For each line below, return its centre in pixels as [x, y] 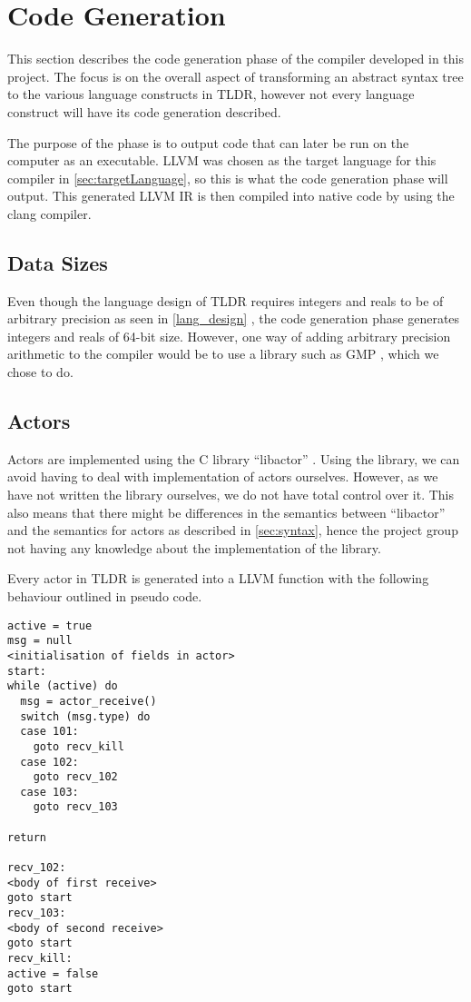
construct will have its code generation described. [144, 111]
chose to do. [40, 372]
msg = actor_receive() [88, 701]
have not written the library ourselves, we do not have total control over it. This [231, 495]
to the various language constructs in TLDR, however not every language [211, 94]
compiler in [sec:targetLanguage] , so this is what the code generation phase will [228, 178]
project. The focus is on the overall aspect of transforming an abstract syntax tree [235, 76]
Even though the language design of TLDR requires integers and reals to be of [226, 300]
